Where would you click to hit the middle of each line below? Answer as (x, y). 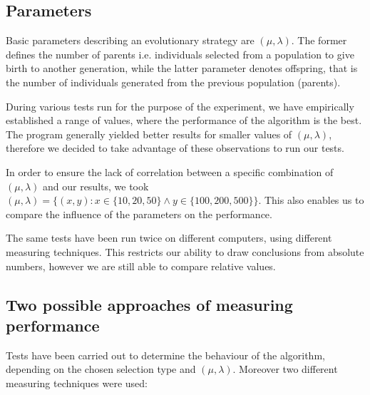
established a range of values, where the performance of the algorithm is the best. (184, 120)
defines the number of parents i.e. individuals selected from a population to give (180, 54)
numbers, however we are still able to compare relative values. (141, 266)
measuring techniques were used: (77, 383)
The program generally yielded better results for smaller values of (149, 134)
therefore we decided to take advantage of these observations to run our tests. (175, 148)
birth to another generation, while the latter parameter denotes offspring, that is (182, 68)
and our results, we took (96, 186)
